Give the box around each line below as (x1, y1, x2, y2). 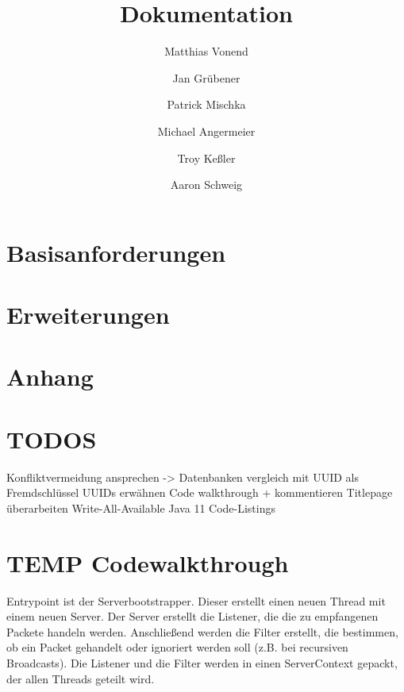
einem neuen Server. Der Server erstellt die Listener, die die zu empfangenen (6, 608, 379, 625)
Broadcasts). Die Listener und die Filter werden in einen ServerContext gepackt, (6, 655, 398, 671)
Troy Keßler (177, 149, 236, 166)
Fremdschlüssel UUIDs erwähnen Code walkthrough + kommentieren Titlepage (6, 484, 393, 501)
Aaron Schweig (170, 176, 243, 193)
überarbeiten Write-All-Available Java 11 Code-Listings (6, 499, 276, 516)
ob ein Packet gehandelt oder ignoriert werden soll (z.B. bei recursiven (6, 639, 348, 655)
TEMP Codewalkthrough (6, 546, 289, 579)
